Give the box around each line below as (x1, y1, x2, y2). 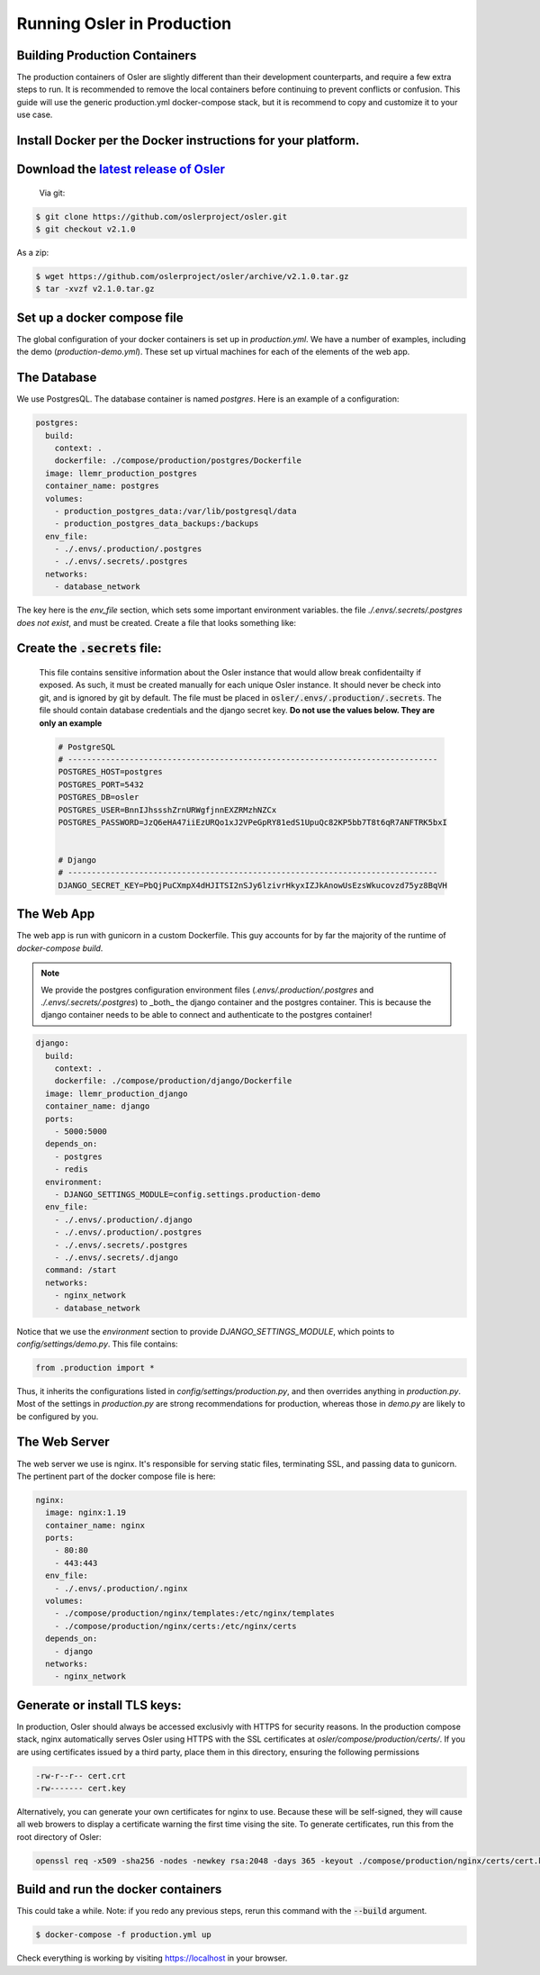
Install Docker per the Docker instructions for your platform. (16, 133, 360, 149)
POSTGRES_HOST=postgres (58, 766, 164, 777)
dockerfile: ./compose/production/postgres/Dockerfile (54, 456, 301, 466)
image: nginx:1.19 (45, 1508, 126, 1517)
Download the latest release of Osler (16, 162, 225, 177)
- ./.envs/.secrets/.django (54, 1252, 179, 1263)
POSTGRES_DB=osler (58, 793, 139, 802)
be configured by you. (16, 1410, 99, 1422)
